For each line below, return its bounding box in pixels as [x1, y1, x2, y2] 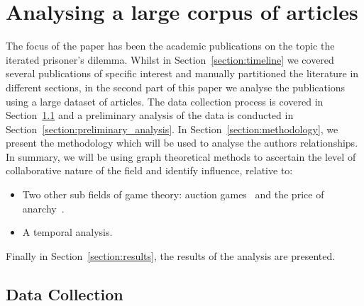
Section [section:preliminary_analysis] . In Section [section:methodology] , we [6, 121, 338, 136]
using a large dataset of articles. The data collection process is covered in [6, 93, 324, 108]
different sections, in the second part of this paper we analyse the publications [6, 79, 346, 94]
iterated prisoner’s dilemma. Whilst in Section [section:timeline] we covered [6, 52, 334, 67]
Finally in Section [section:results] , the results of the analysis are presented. [6, 248, 336, 263]
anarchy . [22, 200, 65, 215]
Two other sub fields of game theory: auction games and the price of [22, 187, 324, 202]
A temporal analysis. [22, 225, 113, 239]
